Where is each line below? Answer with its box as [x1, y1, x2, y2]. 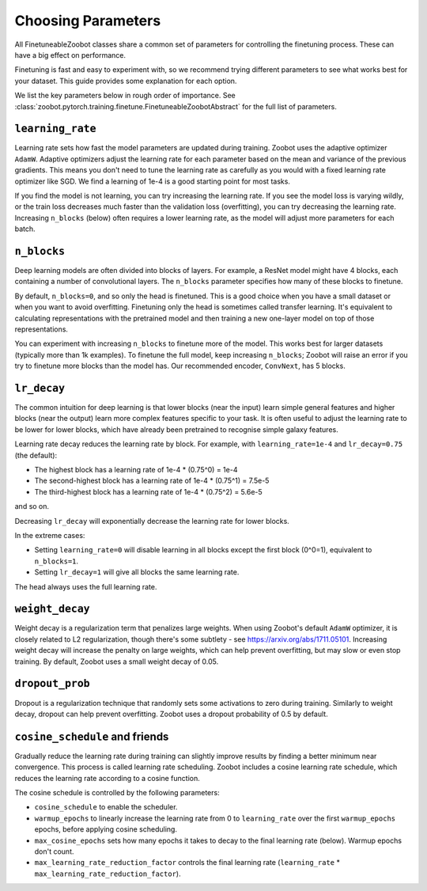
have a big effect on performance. [14, 50, 127, 59]
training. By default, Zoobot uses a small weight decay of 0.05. [14, 657, 219, 666]
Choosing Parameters [14, 12, 161, 29]
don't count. [34, 847, 74, 856]
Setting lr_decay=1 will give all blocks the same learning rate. [34, 567, 240, 577]
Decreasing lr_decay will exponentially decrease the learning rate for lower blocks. [14, 516, 290, 525]
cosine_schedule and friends [14, 730, 169, 743]
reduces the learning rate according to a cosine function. [14, 773, 201, 783]
